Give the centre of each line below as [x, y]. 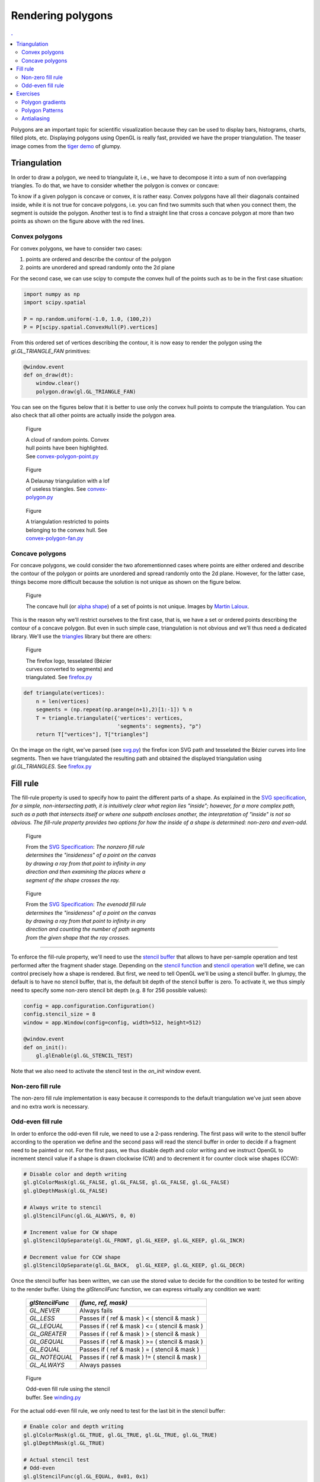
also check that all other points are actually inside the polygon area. [93, 416]
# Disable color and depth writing [75, 1174]
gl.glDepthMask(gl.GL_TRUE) [64, 1443]
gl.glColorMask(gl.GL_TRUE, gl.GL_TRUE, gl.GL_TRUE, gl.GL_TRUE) [120, 1435]
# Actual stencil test [56, 1459]
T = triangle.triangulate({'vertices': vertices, [109, 718]
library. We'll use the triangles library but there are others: [81, 636]
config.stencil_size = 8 [60, 1014]
